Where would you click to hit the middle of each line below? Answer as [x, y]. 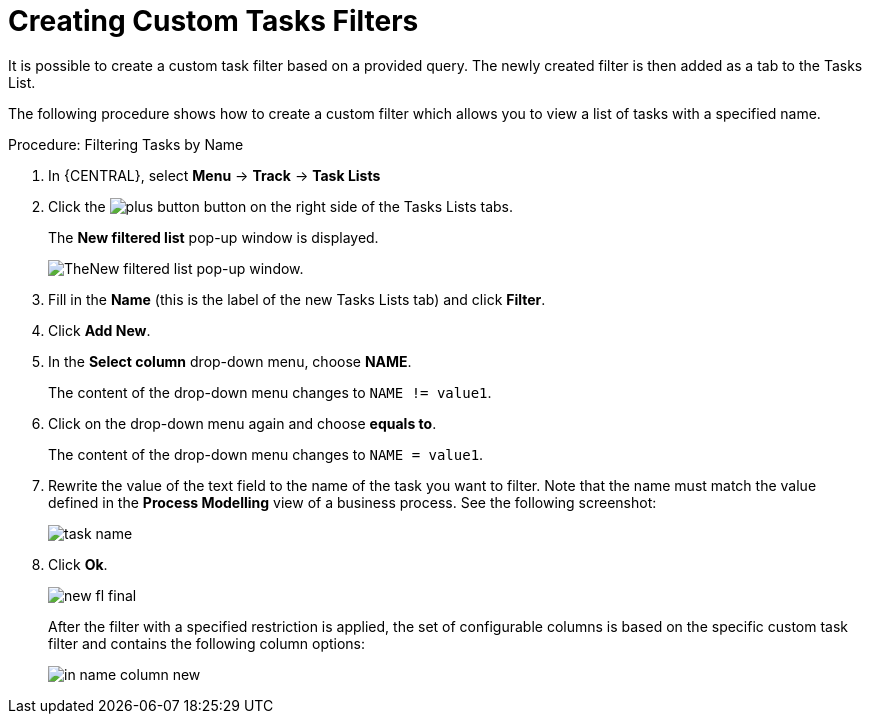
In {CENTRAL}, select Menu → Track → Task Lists [214, 175]
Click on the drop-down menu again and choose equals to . [242, 423]
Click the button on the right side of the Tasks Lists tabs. [281, 206]
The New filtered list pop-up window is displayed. [213, 237]
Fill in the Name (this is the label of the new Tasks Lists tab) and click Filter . [297, 299]
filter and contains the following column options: [207, 643]
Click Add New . [99, 330]
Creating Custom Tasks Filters [213, 21]
